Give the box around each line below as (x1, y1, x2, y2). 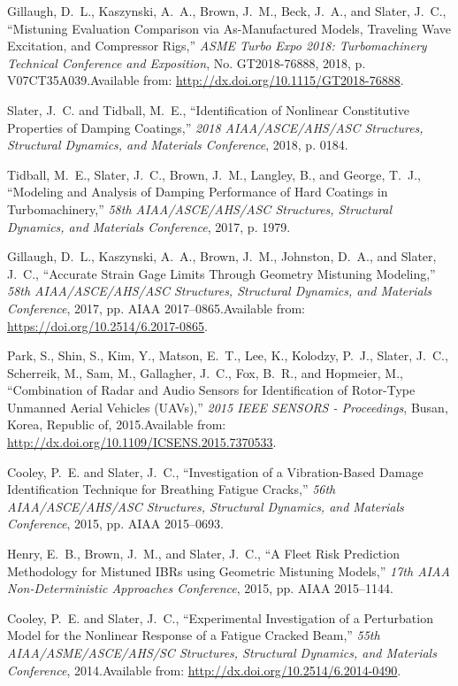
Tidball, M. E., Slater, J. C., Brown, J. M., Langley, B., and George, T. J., (7, 165, 421, 183)
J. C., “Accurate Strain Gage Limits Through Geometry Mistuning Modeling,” (7, 264, 436, 282)
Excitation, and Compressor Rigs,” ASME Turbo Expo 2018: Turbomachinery (7, 36, 427, 55)
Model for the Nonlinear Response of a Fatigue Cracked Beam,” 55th (7, 626, 380, 644)
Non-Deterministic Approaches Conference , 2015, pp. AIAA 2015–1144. (7, 579, 394, 597)
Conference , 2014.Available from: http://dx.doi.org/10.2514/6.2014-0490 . (7, 660, 401, 679)
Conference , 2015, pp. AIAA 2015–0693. (7, 514, 224, 533)
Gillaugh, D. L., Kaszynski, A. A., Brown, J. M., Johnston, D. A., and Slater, (7, 247, 437, 266)
